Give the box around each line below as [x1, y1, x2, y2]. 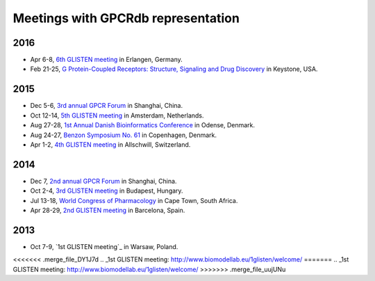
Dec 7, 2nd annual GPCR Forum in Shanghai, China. [30, 177, 177, 185]
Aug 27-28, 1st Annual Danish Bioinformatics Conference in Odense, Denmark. [30, 121, 256, 129]
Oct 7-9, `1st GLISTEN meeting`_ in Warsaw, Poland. [30, 242, 178, 250]
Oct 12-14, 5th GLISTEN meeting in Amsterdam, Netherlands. [30, 111, 204, 120]
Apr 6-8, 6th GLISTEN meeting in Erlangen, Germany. [30, 56, 183, 64]
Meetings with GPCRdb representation [12, 10, 240, 26]
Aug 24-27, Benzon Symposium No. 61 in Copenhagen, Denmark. [30, 131, 217, 139]
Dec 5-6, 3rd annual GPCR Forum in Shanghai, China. [30, 102, 183, 110]
